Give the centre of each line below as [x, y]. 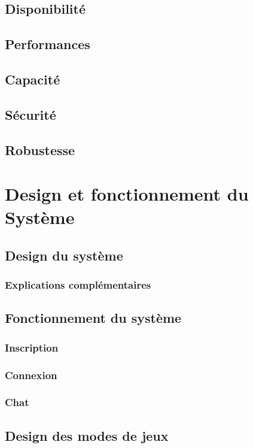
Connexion [31, 375]
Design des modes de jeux [87, 435]
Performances [48, 44]
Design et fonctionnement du [127, 194]
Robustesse [40, 149]
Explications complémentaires [78, 285]
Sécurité [31, 114]
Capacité [33, 79]
